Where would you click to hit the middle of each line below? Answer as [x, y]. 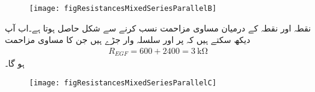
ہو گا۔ [15, 63]
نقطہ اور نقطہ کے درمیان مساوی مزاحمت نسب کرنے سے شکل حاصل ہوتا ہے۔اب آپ [158, 28]
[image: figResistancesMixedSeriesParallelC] [123, 83]
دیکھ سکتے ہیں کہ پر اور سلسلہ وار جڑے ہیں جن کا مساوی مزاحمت [128, 40]
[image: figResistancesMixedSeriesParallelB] [123, 8]
